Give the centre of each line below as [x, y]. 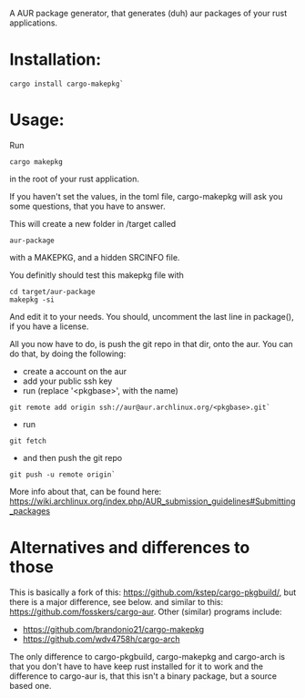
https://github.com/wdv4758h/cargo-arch [101, 639]
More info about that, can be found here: [86, 491]
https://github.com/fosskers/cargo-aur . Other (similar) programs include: [146, 611]
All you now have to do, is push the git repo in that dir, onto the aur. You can [151, 344]
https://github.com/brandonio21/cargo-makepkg [113, 629]
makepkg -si [32, 300]
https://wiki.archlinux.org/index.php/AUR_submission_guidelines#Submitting [152, 501]
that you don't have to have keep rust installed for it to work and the [137, 666]
